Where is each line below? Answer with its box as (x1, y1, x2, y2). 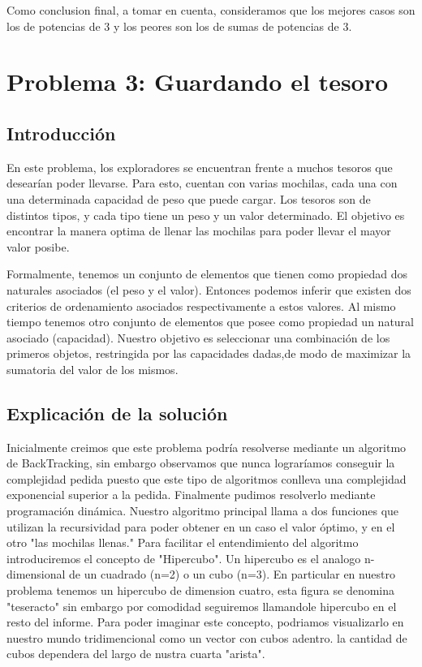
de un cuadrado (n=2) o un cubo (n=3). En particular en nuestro (69, 566, 395, 583)
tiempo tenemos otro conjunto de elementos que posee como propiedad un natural (6, 313, 414, 330)
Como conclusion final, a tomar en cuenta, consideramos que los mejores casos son (6, 2, 416, 18)
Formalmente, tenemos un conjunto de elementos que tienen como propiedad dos (6, 265, 407, 282)
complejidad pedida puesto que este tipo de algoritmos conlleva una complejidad (6, 470, 407, 487)
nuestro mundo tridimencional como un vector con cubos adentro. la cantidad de (6, 629, 407, 646)
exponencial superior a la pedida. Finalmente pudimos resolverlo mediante (6, 486, 376, 503)
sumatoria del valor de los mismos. (6, 360, 179, 377)
